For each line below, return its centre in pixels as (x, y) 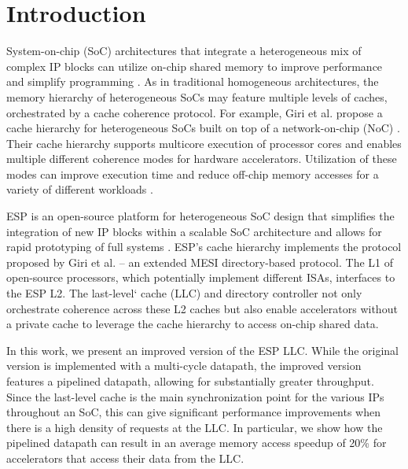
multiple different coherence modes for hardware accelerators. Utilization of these (202, 159)
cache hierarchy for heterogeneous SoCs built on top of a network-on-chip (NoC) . (203, 128)
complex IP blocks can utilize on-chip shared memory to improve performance (195, 66)
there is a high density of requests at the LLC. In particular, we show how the (195, 427)
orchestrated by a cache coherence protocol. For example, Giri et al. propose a (195, 112)
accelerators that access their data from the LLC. (125, 458)
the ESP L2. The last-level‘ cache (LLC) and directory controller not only (184, 293)
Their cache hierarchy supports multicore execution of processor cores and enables (204, 143)
